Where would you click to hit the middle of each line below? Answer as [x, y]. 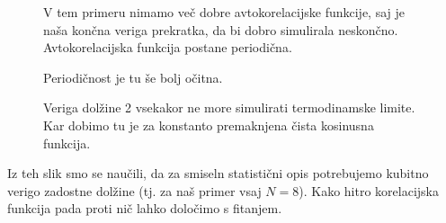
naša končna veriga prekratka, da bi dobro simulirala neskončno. [221, 29]
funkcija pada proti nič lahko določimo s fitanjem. [145, 208]
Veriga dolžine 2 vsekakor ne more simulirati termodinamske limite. [229, 107]
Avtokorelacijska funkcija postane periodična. [168, 47]
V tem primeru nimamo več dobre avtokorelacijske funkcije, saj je [224, 12]
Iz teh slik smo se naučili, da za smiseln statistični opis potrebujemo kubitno [218, 173]
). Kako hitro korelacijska [369, 190]
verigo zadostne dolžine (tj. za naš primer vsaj [134, 190]
